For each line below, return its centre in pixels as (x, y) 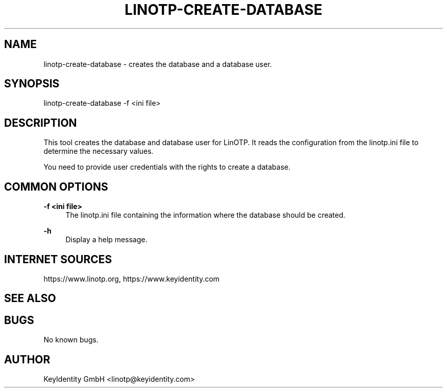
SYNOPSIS (32, 84)
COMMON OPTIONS (56, 187)
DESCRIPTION (41, 123)
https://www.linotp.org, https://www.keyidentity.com (132, 279)
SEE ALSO (30, 298)
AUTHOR (27, 359)
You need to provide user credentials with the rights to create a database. (167, 167)
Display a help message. (106, 240)
